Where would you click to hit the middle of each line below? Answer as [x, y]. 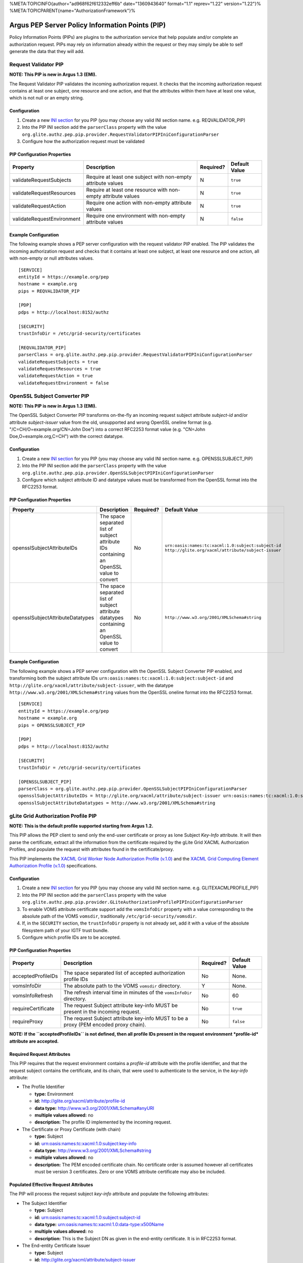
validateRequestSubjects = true [58, 362]
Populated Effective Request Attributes [51, 1185]
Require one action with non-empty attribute [139, 203]
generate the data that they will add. [47, 52]
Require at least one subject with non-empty [139, 177]
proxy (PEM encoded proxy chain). [105, 1025]
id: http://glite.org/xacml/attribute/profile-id [80, 1101]
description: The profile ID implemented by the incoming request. [103, 1122]
